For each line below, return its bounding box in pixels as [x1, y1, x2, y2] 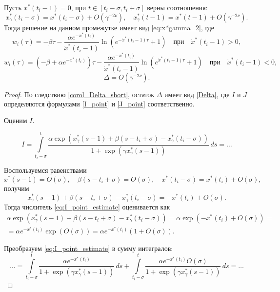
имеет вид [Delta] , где [164, 89, 230, 99]
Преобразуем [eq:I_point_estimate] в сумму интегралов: [4, 243, 173, 253]
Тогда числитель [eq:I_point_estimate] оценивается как [4, 202, 170, 212]
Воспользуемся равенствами [4, 165, 87, 175]
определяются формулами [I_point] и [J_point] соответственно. [4, 99, 195, 109]
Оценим [4, 115, 27, 125]
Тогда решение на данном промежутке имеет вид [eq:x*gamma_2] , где [4, 22, 214, 32]
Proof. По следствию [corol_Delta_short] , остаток [4, 89, 155, 99]
